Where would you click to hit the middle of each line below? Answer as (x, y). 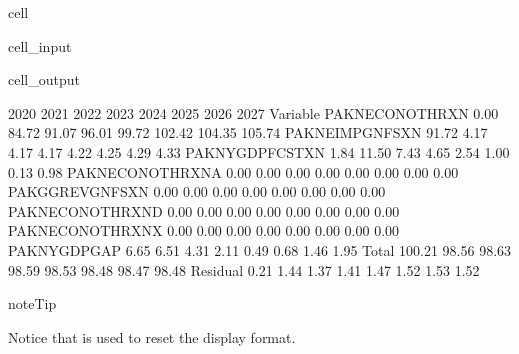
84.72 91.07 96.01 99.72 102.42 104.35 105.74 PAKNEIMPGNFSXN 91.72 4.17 (248, 132)
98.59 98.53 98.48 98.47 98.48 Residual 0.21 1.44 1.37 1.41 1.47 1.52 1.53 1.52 (244, 269)
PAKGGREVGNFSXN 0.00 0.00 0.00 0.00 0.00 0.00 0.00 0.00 (197, 191)
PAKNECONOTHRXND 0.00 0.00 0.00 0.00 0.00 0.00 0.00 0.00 (204, 210)
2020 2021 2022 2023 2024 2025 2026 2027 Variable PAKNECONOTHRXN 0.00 (253, 112)
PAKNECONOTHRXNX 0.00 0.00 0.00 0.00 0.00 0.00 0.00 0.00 (204, 230)
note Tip (32, 303)
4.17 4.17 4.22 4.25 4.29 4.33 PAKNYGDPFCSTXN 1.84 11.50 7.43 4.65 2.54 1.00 (259, 151)
